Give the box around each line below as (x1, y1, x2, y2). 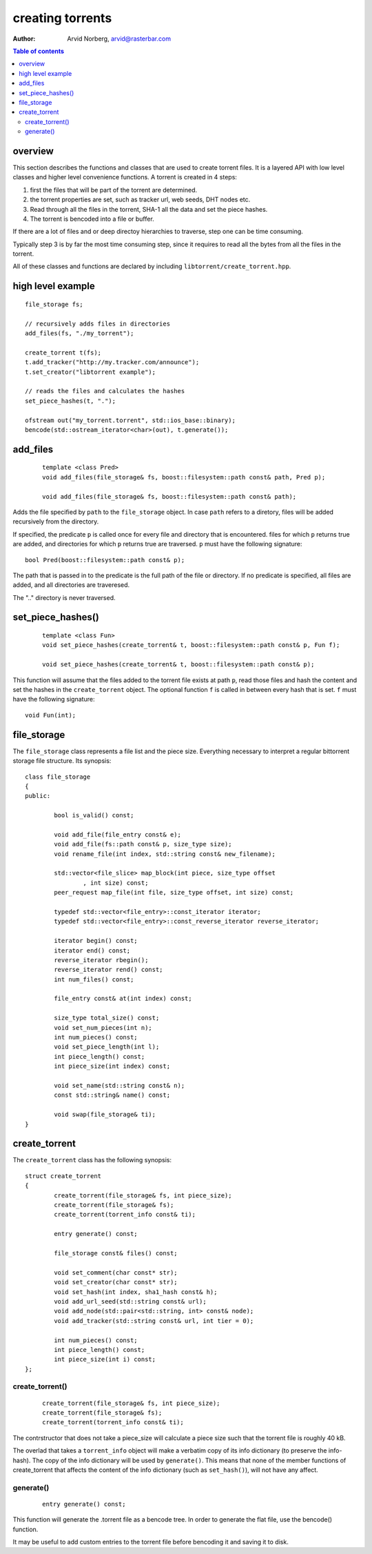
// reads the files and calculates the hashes (25, 387, 185, 395)
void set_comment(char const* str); (54, 1268, 178, 1276)
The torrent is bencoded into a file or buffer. (30, 215, 154, 223)
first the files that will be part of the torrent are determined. (30, 186, 198, 194)
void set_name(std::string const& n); (54, 1082, 185, 1089)
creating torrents (12, 10, 112, 26)
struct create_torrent (25, 1172, 102, 1179)
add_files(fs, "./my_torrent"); (25, 330, 134, 337)
